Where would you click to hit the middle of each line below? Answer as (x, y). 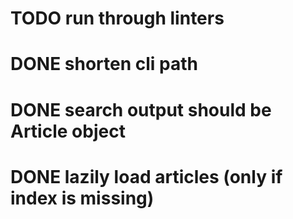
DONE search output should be (141, 109)
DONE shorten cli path (104, 64)
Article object (68, 131)
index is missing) (82, 198)
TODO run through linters (117, 18)
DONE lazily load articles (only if (146, 176)
